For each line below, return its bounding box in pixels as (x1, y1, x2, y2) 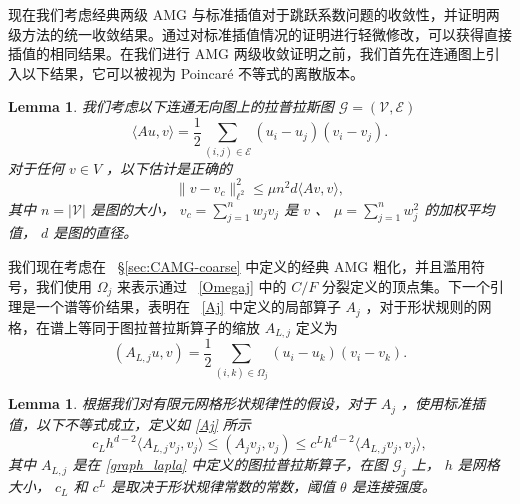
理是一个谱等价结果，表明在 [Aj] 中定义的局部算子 (8, 296, 341, 317)
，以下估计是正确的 (106, 157, 233, 178)
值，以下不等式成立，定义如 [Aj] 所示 (8, 413, 251, 434)
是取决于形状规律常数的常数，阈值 (111, 476, 336, 497)
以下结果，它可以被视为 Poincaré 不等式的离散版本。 (21, 62, 365, 83)
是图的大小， (90, 198, 175, 219)
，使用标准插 (401, 393, 486, 414)
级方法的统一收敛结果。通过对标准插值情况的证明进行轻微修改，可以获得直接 (8, 23, 512, 44)
